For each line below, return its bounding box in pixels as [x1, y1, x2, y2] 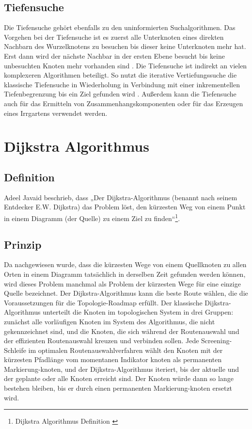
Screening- [201, 335, 232, 346]
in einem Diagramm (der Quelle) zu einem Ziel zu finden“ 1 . [4, 211, 180, 223]
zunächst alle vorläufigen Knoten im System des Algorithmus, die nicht [4, 316, 215, 326]
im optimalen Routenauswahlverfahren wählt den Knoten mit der [28, 345, 223, 355]
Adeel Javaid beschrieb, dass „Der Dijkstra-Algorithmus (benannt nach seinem [4, 192, 237, 202]
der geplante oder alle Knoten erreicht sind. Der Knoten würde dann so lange [4, 373, 234, 383]
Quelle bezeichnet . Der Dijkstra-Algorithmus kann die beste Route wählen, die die [4, 288, 248, 298]
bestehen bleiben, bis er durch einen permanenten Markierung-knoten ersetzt [4, 383, 233, 393]
